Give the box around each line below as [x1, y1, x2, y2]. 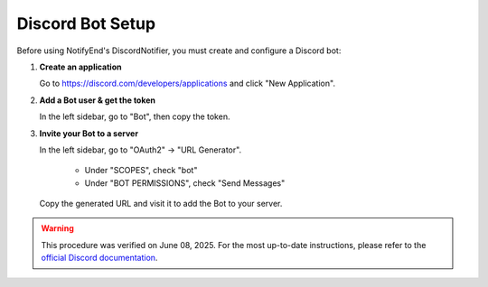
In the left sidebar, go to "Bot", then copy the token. [39, 111, 230, 122]
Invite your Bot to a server [39, 127, 139, 139]
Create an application [39, 61, 122, 72]
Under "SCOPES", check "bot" [84, 165, 198, 176]
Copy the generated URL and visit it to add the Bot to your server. [39, 199, 283, 209]
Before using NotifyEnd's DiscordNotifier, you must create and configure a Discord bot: [16, 45, 342, 56]
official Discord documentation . [41, 253, 158, 264]
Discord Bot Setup [16, 14, 156, 33]
